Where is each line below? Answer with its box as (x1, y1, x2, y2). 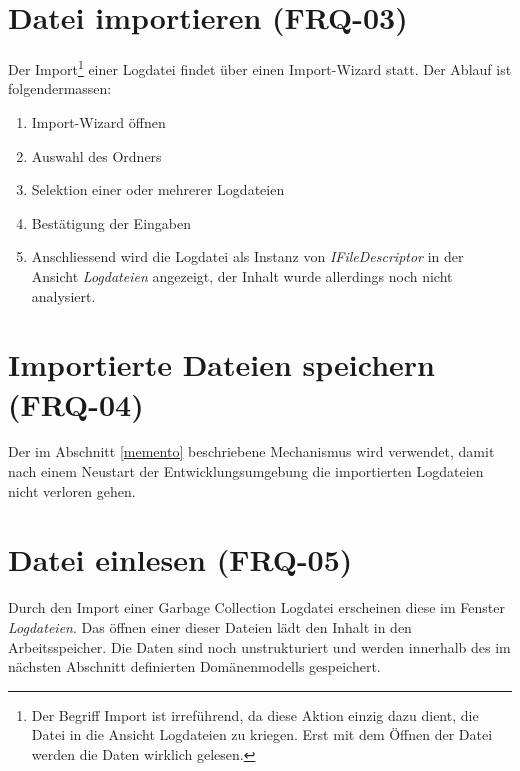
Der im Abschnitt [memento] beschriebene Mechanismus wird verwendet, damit (8, 441, 495, 462)
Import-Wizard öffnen (31, 111, 166, 132)
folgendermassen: (8, 78, 112, 99)
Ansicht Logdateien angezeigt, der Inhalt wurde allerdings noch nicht (31, 265, 453, 286)
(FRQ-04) (8, 383, 144, 424)
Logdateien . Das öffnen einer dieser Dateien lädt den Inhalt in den (8, 616, 412, 637)
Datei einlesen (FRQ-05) (8, 539, 353, 580)
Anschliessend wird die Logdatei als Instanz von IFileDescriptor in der (31, 246, 464, 267)
